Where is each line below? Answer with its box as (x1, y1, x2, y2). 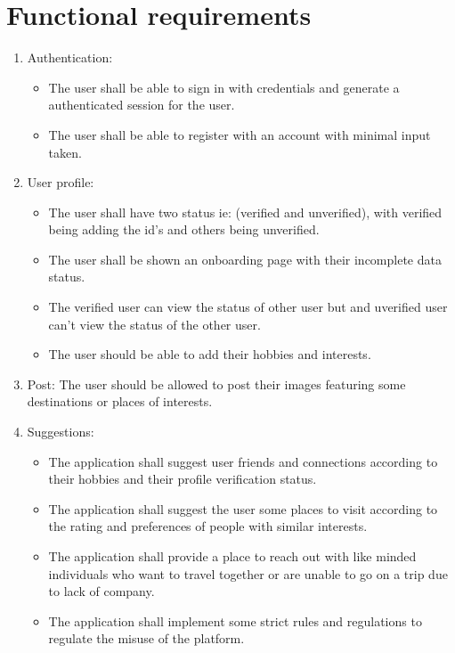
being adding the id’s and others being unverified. (48, 220, 320, 239)
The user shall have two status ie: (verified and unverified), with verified (48, 202, 443, 221)
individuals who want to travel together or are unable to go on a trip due (48, 564, 448, 583)
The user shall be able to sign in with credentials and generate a (48, 78, 400, 96)
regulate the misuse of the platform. (48, 629, 245, 648)
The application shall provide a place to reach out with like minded (48, 547, 417, 565)
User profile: (27, 173, 94, 192)
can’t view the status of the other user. (48, 314, 261, 333)
